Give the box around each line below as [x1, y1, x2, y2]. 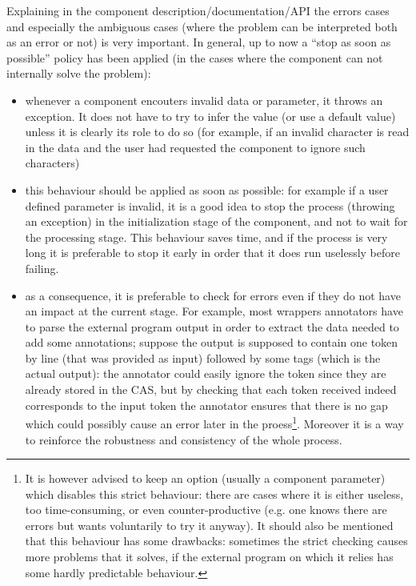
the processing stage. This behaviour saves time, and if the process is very [25, 228, 388, 245]
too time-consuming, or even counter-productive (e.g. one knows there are [25, 501, 387, 518]
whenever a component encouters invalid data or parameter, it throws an [25, 91, 383, 108]
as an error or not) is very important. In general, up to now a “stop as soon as [6, 34, 391, 50]
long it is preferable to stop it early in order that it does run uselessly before [25, 244, 400, 261]
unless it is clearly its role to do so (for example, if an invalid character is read [25, 123, 410, 140]
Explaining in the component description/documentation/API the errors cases [6, 2, 390, 18]
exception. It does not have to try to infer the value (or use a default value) [25, 107, 396, 124]
